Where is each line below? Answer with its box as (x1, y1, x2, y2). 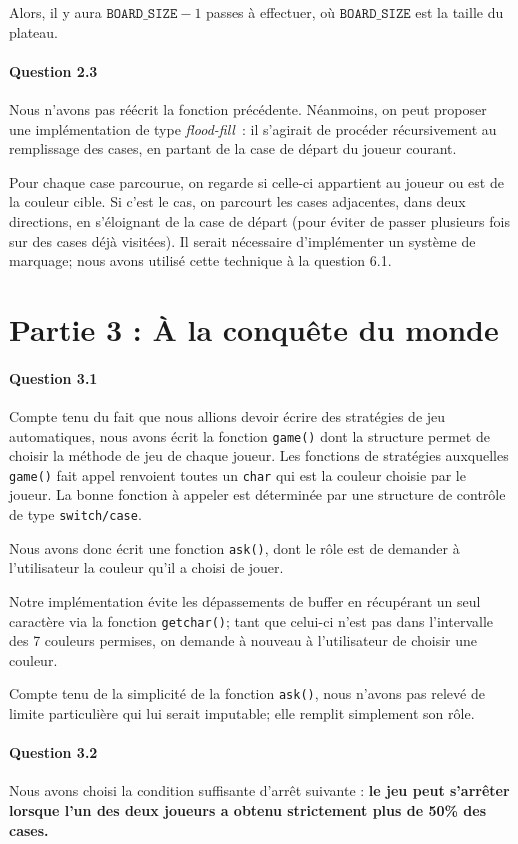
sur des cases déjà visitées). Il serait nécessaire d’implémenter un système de (9, 230, 476, 251)
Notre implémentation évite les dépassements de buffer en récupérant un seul (9, 590, 481, 611)
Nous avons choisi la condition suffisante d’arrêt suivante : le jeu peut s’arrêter (9, 780, 510, 801)
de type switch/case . (9, 504, 142, 524)
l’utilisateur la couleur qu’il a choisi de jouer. (9, 557, 284, 578)
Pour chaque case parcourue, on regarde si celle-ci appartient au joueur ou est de (9, 171, 504, 192)
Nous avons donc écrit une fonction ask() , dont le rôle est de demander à (9, 537, 460, 558)
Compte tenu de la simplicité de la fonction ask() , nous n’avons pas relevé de (9, 683, 485, 704)
